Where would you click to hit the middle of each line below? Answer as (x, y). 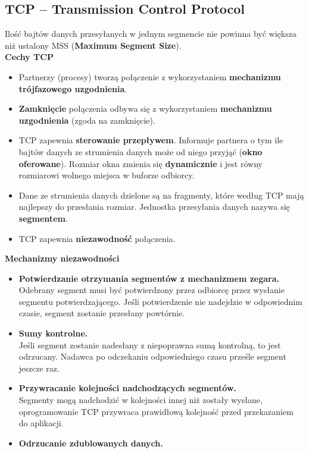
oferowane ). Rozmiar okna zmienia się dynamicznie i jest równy (141, 163)
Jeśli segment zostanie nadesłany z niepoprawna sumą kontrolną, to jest (150, 345)
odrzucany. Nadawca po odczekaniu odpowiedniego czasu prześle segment (152, 356)
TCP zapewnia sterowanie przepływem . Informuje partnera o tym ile (151, 140)
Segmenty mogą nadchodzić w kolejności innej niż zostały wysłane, (141, 400)
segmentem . (43, 218)
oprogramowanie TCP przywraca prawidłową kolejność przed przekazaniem (156, 411)
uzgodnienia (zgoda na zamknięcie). (87, 120)
